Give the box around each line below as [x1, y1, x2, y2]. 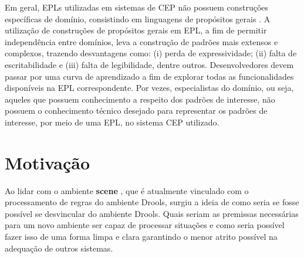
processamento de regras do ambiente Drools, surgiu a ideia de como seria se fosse [5, 196, 299, 208]
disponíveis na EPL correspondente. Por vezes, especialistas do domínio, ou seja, [5, 82, 294, 94]
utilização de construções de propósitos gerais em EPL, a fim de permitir [5, 24, 267, 36]
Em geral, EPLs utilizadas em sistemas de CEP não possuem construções [5, 1, 269, 13]
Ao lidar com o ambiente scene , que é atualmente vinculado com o [5, 184, 249, 196]
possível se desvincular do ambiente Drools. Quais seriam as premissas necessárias [5, 207, 299, 219]
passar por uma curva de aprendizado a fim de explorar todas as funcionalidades [5, 70, 294, 82]
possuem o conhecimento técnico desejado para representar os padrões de [5, 104, 268, 117]
